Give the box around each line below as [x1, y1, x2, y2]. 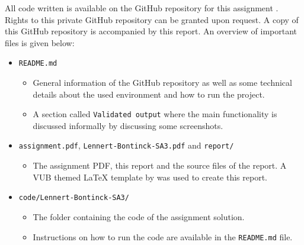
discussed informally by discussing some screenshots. [33, 119, 223, 131]
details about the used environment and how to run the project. [33, 88, 265, 100]
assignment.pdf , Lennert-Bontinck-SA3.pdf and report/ [18, 139, 234, 151]
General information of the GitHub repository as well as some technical [33, 76, 292, 89]
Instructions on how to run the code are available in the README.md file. [33, 230, 293, 243]
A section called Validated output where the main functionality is [33, 108, 277, 120]
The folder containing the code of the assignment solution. [33, 210, 245, 223]
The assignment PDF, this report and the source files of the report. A [33, 159, 287, 172]
